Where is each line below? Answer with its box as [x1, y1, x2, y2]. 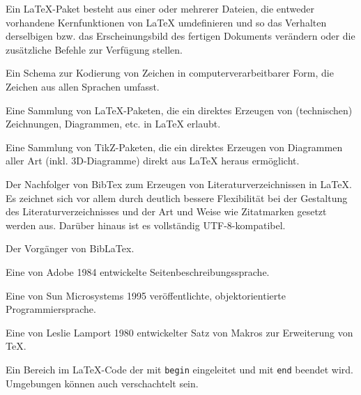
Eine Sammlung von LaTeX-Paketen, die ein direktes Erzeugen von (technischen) [6, 102, 353, 117]
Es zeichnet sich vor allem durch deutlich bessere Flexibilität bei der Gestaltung [6, 190, 348, 205]
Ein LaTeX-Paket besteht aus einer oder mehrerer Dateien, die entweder [6, 1, 314, 15]
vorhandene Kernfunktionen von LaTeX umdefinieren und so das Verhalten [6, 15, 327, 29]
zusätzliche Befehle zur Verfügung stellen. [6, 42, 183, 56]
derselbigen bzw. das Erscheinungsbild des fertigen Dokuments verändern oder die [6, 29, 355, 43]
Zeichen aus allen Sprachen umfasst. [6, 79, 160, 93]
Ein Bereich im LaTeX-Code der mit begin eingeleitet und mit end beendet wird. [6, 362, 353, 376]
